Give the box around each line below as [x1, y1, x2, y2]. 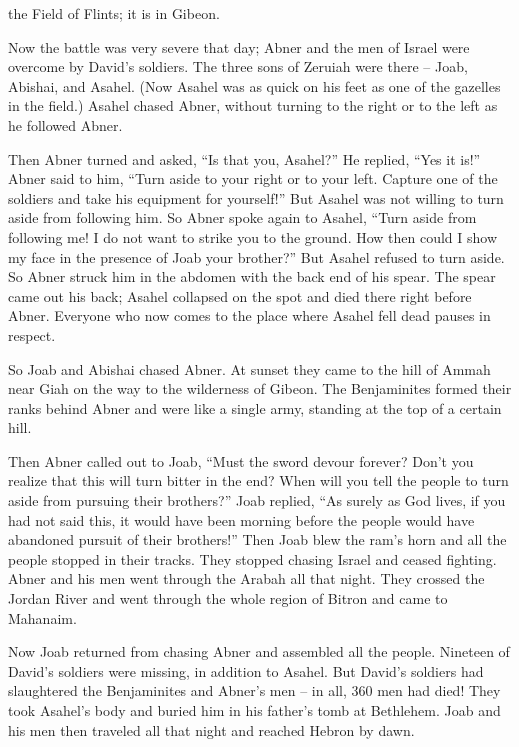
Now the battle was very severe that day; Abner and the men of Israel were [8, 36, 470, 57]
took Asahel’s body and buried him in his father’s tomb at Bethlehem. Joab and [8, 700, 501, 720]
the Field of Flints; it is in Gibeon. [8, 3, 220, 23]
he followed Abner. [8, 114, 123, 135]
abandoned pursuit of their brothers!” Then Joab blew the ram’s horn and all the [8, 529, 507, 550]
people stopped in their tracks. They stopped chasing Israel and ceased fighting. [8, 548, 497, 569]
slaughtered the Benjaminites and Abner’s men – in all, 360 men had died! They [8, 680, 501, 701]
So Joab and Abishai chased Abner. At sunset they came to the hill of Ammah [8, 358, 491, 379]
